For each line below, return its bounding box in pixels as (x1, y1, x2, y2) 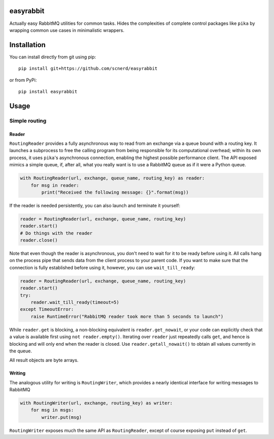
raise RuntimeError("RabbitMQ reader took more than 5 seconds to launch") (30, 313, 224, 319)
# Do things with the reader (20, 230, 93, 236)
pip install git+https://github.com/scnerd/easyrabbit (18, 66, 158, 71)
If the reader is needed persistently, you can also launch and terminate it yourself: (9, 202, 180, 208)
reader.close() (20, 237, 58, 243)
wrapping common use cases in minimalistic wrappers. (9, 27, 124, 33)
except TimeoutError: (20, 307, 74, 312)
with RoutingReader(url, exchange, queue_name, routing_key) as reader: (20, 175, 205, 181)
